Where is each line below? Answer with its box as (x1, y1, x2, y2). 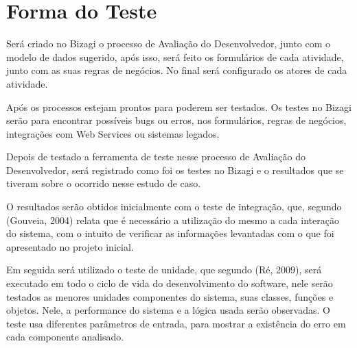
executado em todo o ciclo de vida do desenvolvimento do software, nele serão (6, 276, 333, 290)
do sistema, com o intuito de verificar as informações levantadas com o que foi (6, 226, 334, 240)
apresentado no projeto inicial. (6, 239, 134, 253)
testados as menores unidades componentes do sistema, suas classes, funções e (6, 289, 334, 303)
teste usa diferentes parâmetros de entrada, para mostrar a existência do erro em (6, 316, 346, 330)
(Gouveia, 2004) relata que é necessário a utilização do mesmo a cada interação (6, 212, 339, 227)
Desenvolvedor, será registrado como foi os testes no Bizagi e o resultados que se (6, 162, 344, 177)
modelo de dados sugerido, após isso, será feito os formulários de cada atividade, (6, 49, 344, 64)
